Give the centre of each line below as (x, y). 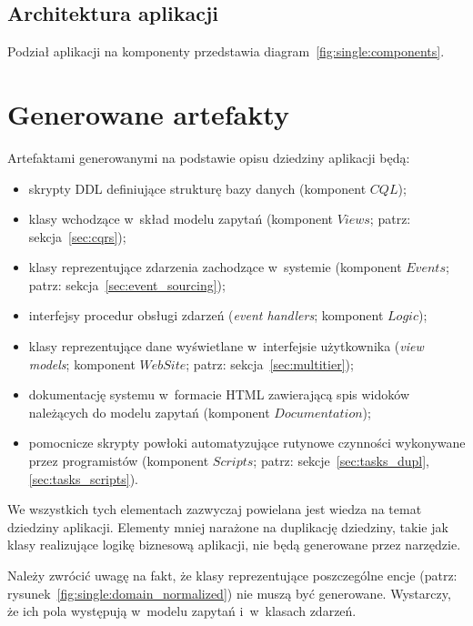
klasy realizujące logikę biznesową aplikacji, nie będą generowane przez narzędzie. (234, 545)
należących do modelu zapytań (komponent (149, 412)
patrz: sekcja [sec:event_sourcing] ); (127, 284)
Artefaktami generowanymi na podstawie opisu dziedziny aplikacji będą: (209, 157)
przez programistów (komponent (119, 461)
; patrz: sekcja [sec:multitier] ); (270, 363)
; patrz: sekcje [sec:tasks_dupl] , (341, 461)
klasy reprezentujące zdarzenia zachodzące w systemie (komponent (215, 267)
